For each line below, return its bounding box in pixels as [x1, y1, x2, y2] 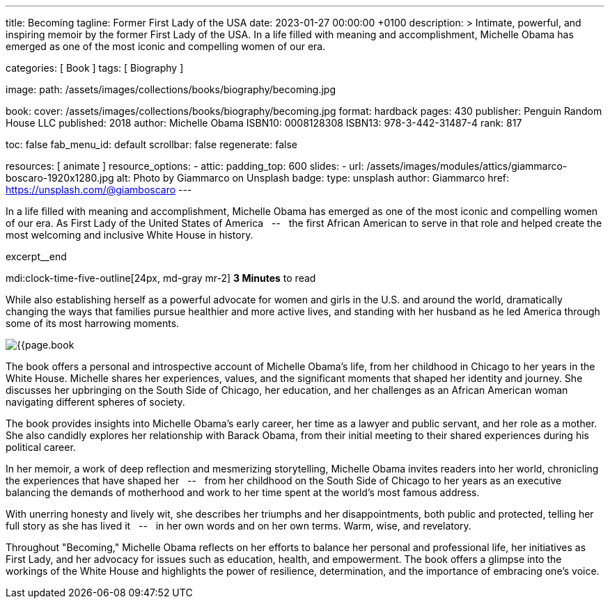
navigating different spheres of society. [6, 396, 185, 408]
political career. [6, 441, 76, 453]
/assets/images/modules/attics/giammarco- [366, 160, 568, 172]
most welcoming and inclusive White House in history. [6, 229, 253, 241]
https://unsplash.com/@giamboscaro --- [6, 184, 192, 196]
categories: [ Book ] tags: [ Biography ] [6, 62, 184, 74]
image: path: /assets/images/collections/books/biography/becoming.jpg [6, 84, 336, 95]
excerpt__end [6, 251, 67, 262]
